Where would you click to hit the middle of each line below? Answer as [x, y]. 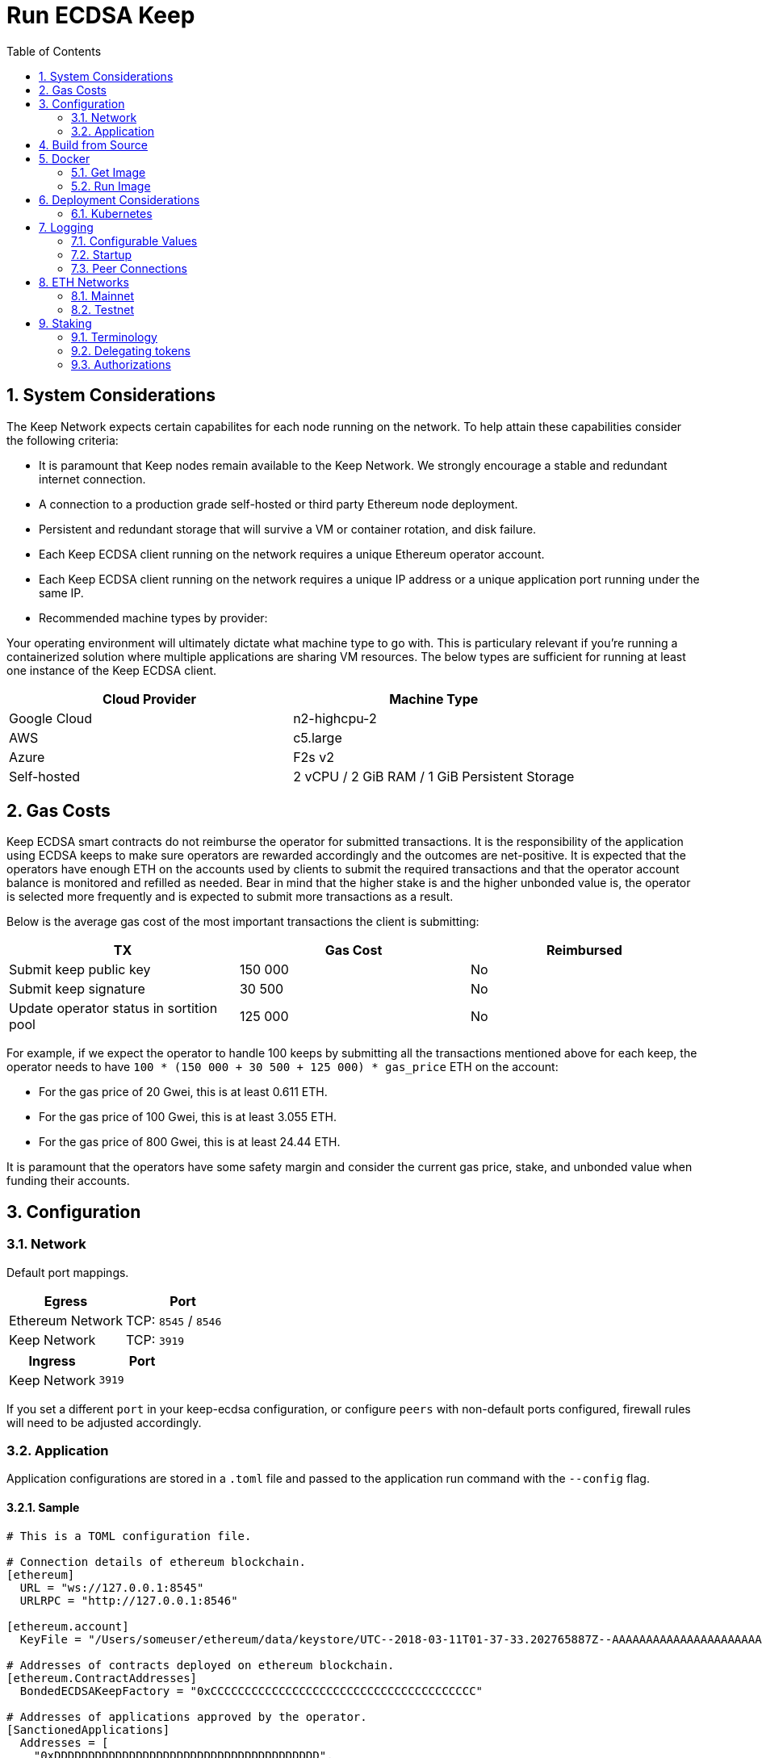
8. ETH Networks [84, 282]
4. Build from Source [93, 144]
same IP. [61, 592]
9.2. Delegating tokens [131, 350]
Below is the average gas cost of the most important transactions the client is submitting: [243, 922]
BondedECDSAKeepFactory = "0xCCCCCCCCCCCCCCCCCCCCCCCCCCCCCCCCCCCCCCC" [251, 1691]
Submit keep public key [80, 970]
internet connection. [92, 479]
